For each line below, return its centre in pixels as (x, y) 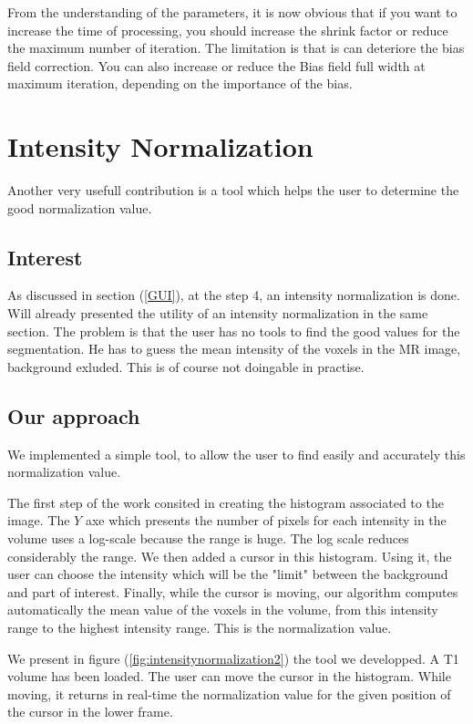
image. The (39, 520)
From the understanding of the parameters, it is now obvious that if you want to (232, 12)
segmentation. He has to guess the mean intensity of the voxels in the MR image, (234, 349)
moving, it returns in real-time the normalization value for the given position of (229, 693)
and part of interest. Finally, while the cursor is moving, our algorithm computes (233, 591)
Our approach (74, 415)
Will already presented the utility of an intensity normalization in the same (218, 313)
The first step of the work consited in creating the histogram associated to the (226, 502)
